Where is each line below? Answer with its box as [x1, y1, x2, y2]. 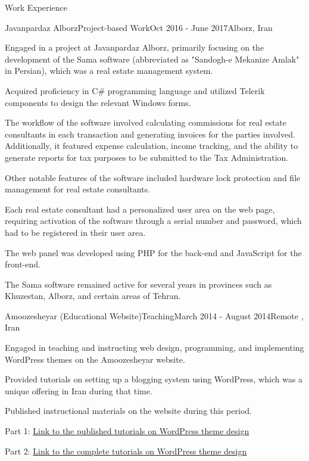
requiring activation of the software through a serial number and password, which [5, 214, 302, 227]
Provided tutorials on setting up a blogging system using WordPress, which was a [5, 373, 303, 385]
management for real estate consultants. [5, 183, 151, 195]
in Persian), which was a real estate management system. [5, 64, 213, 77]
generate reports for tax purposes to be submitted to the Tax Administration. [5, 151, 289, 163]
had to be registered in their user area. [5, 226, 146, 238]
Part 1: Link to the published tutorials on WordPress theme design [5, 425, 249, 437]
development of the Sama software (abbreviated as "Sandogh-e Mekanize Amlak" [5, 52, 299, 65]
